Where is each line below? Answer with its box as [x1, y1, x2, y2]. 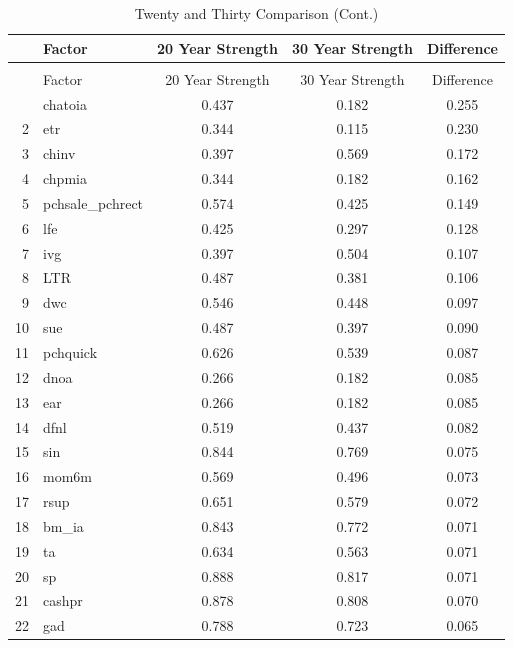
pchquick [43, 341, 98, 362]
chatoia [43, 93, 87, 114]
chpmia [43, 168, 87, 189]
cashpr [43, 590, 83, 611]
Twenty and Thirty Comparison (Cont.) [134, 3, 379, 23]
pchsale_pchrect [43, 192, 144, 213]
